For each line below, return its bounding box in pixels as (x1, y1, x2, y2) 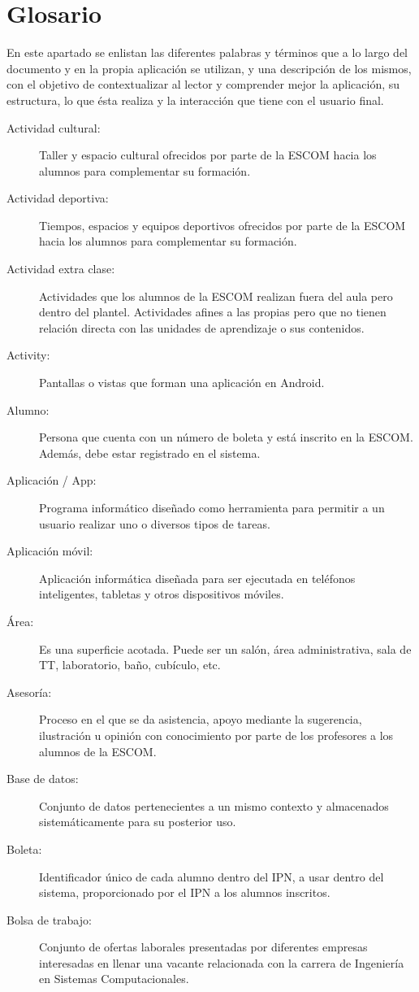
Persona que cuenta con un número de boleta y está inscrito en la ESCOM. (39, 429, 413, 446)
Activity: (6, 346, 50, 363)
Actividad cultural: (6, 119, 101, 136)
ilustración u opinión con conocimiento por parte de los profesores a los (39, 726, 394, 743)
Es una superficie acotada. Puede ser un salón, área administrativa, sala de (39, 640, 412, 657)
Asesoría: (6, 683, 52, 700)
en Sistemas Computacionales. (39, 970, 189, 987)
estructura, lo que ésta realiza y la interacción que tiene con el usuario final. (6, 91, 384, 108)
